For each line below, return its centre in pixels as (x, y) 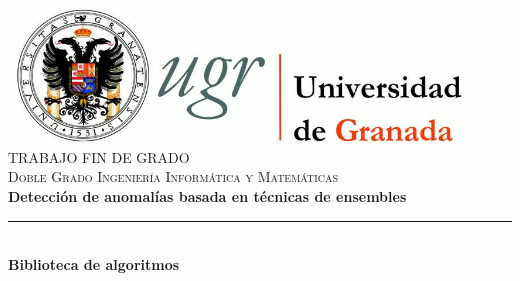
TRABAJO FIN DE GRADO (99, 156)
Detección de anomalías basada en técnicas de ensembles (207, 195)
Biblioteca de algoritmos (94, 264)
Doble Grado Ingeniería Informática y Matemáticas (173, 176)
